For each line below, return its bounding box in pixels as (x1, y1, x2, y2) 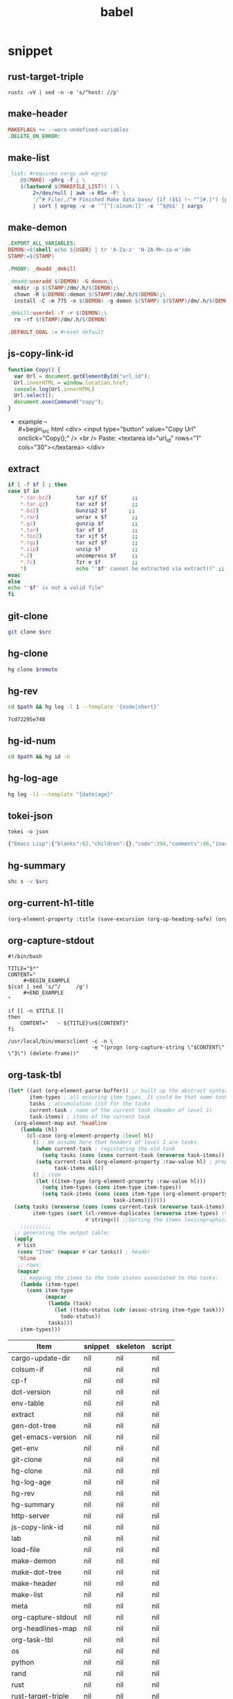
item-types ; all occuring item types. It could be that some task (29, 1094, 228, 1101)
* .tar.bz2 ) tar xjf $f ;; (20, 494, 138, 501)
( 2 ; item (32, 1171, 61, 1178)
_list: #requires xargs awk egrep (8, 171, 108, 177)
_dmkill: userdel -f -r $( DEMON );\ (8, 310, 108, 317)
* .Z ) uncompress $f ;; (20, 552, 138, 559)
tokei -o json (8, 828, 49, 835)
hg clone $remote (8, 666, 58, 673)
